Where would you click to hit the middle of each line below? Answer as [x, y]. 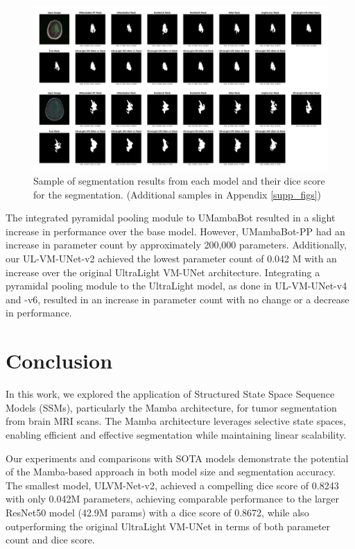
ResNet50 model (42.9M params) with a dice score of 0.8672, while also [157, 512]
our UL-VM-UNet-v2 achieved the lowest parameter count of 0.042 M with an [171, 259]
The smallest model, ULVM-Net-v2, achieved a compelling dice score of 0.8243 [172, 485]
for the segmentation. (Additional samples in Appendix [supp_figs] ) [177, 194]
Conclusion [59, 361]
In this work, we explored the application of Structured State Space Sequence [170, 394]
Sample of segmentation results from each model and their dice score [179, 181]
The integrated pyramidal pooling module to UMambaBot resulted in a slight [171, 218]
